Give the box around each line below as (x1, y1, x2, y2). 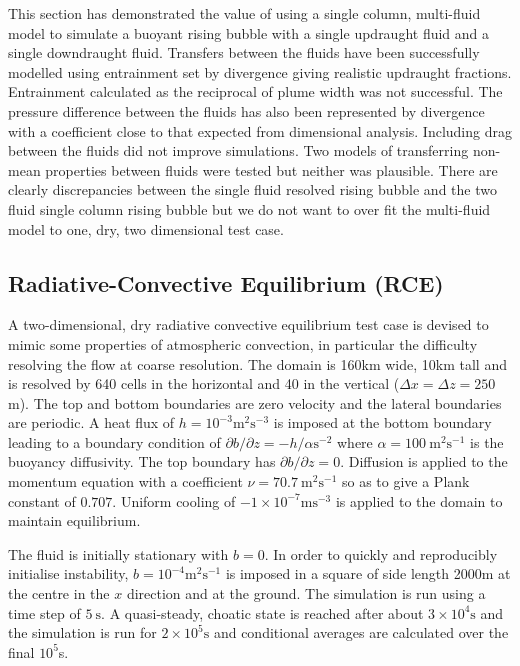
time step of (8, 602, 81, 623)
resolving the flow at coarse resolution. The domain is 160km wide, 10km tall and (8, 353, 507, 374)
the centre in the (8, 583, 110, 604)
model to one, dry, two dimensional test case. (8, 218, 284, 239)
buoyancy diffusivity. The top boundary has (8, 451, 276, 472)
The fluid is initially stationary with (8, 543, 229, 564)
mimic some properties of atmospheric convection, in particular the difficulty (8, 333, 478, 354)
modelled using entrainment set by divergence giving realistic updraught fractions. (8, 61, 512, 82)
